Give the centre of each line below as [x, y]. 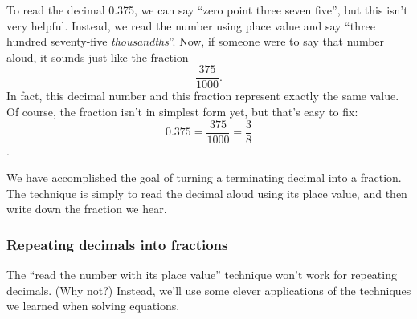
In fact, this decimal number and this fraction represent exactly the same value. [203, 96]
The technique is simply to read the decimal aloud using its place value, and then [207, 193]
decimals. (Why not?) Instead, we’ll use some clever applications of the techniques [209, 290]
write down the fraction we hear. [87, 209]
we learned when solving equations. [93, 306]
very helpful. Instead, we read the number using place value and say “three [191, 25]
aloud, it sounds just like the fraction [98, 57]
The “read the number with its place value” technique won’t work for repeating [202, 275]
